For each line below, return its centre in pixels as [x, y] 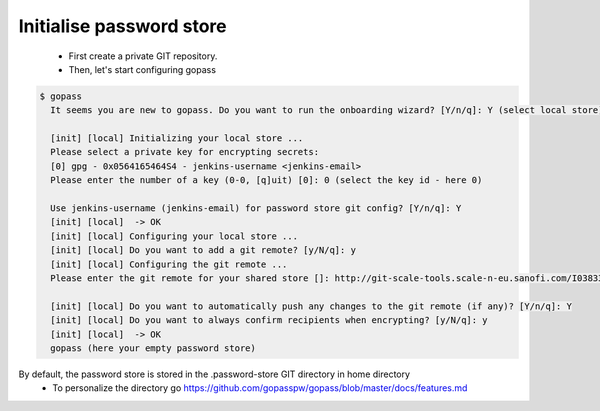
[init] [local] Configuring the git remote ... [169, 264]
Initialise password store [122, 26]
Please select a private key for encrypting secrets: [185, 152]
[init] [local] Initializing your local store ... [177, 138]
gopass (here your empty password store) [153, 348]
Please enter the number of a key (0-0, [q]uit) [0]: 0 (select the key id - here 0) [266, 180]
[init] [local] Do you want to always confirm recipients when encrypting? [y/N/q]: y [269, 320]
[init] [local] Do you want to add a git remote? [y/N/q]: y [203, 250]
